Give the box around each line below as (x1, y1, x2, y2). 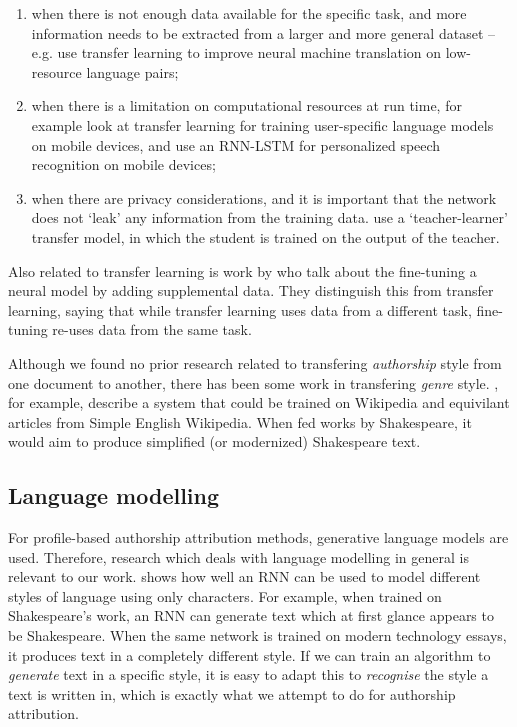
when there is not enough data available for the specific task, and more (31, 3, 467, 23)
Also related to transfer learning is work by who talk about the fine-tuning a (8, 260, 477, 281)
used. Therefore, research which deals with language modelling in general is (8, 546, 469, 567)
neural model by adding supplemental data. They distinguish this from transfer (8, 280, 494, 301)
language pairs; (86, 61, 179, 82)
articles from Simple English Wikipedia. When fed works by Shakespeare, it (8, 411, 472, 432)
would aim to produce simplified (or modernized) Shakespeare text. (8, 431, 421, 452)
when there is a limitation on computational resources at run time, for (31, 95, 462, 116)
